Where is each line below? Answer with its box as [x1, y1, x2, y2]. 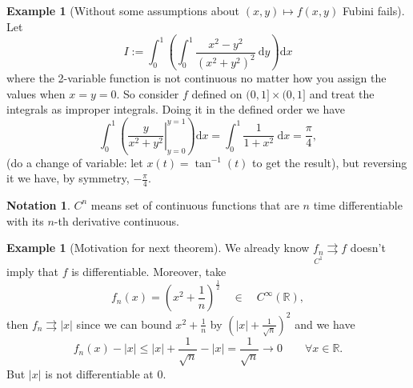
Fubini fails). [342, 2, 405, 18]
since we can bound [76, 315, 172, 332]
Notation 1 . [6, 196, 70, 213]
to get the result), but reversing [252, 154, 407, 170]
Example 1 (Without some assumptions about [6, 2, 240, 18]
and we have [295, 315, 355, 332]
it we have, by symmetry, [6, 170, 130, 186]
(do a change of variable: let [6, 154, 143, 170]
